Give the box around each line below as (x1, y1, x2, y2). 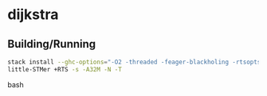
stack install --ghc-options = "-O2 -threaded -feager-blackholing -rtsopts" (7, 58, 265, 66)
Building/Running (7, 37, 96, 51)
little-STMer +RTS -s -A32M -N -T (7, 65, 123, 73)
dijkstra (7, 6, 59, 24)
